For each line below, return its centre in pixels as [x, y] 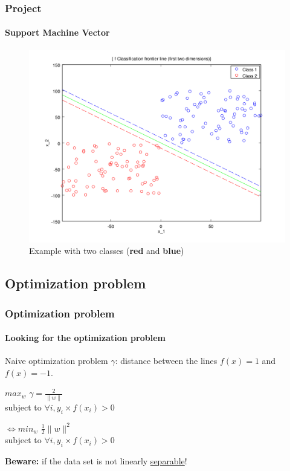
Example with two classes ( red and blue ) [107, 251]
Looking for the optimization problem [85, 338]
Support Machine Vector [57, 32]
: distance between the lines [166, 361]
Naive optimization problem [56, 361]
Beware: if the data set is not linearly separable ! [96, 461]
